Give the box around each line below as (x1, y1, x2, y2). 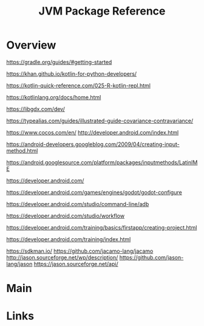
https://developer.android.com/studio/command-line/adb (6, 200, 149, 207)
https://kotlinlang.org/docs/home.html (6, 93, 101, 101)
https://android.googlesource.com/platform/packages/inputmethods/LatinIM (6, 159, 198, 166)
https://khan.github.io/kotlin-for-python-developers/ (6, 70, 137, 77)
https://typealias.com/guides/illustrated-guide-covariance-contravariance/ (6, 117, 194, 124)
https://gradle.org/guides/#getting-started (6, 58, 112, 65)
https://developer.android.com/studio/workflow (6, 212, 125, 219)
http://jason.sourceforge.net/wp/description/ (6, 253, 118, 261)
